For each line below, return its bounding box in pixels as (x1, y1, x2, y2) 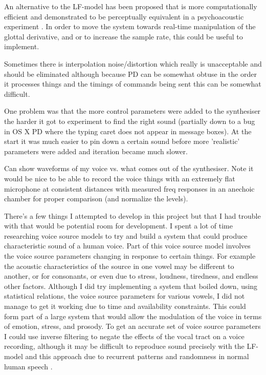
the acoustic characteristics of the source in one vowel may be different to (4, 260, 234, 271)
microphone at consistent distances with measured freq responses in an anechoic (4, 183, 255, 194)
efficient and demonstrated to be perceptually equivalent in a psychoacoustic (4, 11, 244, 22)
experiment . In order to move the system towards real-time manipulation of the (4, 21, 256, 32)
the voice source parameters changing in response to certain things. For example (4, 251, 256, 261)
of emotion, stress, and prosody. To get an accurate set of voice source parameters (4, 321, 261, 331)
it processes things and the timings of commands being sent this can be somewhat (4, 78, 261, 89)
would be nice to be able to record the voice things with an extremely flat (4, 173, 235, 183)
